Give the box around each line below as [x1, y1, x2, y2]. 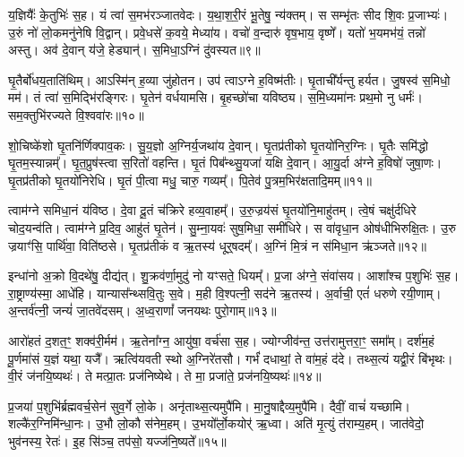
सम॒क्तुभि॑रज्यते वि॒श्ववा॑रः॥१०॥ [8, 105, 144, 124]
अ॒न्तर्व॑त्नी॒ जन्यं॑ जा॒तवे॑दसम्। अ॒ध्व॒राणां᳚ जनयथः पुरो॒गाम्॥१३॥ [8, 301, 277, 320]
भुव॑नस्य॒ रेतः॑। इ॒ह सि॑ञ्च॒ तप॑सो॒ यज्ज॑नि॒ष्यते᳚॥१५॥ [8, 431, 227, 450]
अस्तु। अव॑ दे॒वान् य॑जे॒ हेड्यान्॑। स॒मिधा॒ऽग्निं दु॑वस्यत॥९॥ [8, 40, 261, 59]
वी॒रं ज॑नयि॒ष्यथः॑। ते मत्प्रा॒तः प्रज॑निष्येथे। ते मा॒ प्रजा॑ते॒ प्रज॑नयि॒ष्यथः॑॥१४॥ [8, 366, 322, 385]
